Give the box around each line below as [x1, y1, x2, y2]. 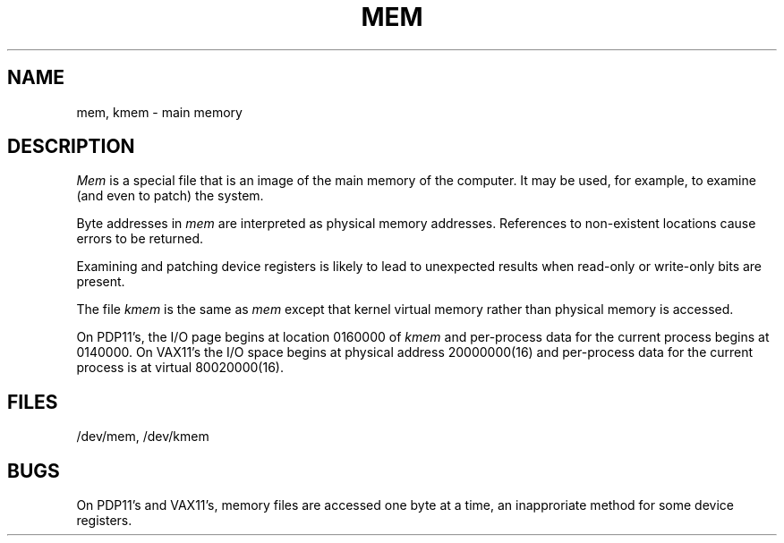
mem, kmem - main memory [76, 104, 243, 120]
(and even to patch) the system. [76, 188, 264, 204]
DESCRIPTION [7, 135, 135, 158]
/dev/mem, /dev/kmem [76, 428, 209, 445]
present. [76, 274, 125, 290]
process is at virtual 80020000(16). [76, 360, 284, 376]
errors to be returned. [76, 231, 204, 247]
